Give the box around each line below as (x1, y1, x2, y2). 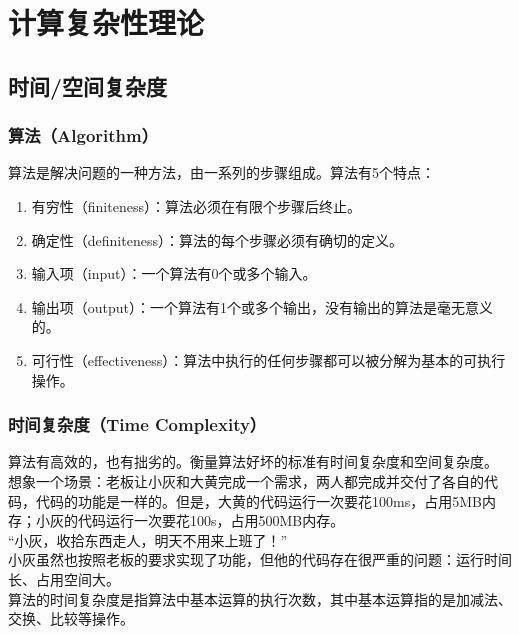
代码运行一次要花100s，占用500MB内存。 (77, 510, 345, 531)
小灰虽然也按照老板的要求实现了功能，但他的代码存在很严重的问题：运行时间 (8, 549, 512, 570)
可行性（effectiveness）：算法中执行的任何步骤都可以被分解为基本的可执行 (31, 349, 506, 370)
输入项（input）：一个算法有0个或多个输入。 (31, 263, 317, 284)
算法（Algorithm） (8, 123, 159, 148)
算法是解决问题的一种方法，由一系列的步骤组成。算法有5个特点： (8, 162, 435, 183)
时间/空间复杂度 (8, 70, 168, 101)
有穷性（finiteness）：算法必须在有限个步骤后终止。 (31, 195, 361, 216)
